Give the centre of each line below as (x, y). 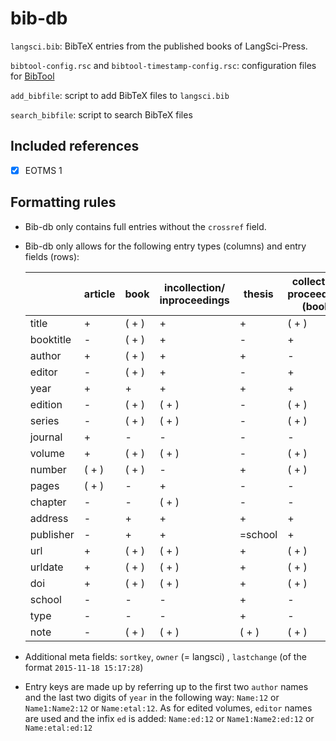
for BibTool (32, 76)
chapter (48, 502)
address (49, 518)
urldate (46, 567)
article (99, 294)
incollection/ (194, 287)
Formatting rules (63, 202)
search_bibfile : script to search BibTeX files (101, 114)
